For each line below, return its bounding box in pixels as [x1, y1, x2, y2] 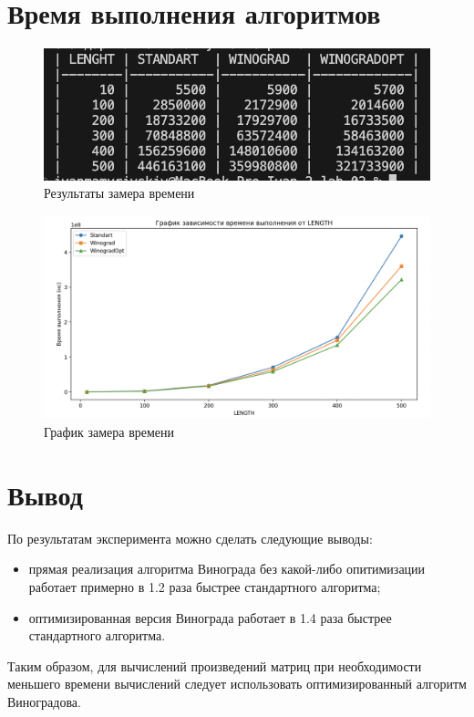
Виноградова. [7, 691, 81, 711]
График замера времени [44, 422, 175, 442]
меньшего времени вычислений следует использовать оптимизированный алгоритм [7, 674, 467, 693]
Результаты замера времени [44, 183, 195, 203]
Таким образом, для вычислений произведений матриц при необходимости [7, 656, 422, 675]
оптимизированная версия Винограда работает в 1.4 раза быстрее [28, 608, 392, 627]
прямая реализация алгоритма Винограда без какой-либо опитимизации [28, 559, 426, 578]
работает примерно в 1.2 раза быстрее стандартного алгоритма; [28, 577, 381, 596]
